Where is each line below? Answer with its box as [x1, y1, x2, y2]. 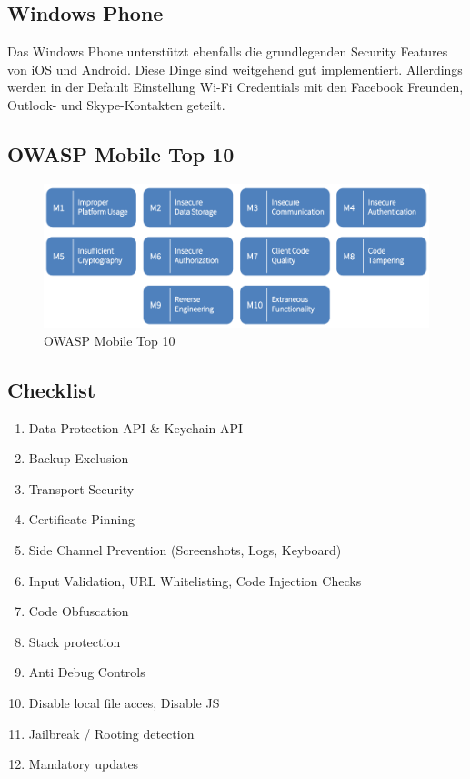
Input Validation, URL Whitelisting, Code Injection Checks [28, 571, 362, 590]
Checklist [7, 375, 96, 403]
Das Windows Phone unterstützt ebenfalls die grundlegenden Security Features [7, 42, 448, 61]
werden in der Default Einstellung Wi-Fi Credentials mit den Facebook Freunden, [7, 77, 464, 96]
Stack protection [28, 632, 121, 651]
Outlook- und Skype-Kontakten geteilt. [7, 95, 225, 114]
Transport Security [28, 479, 135, 498]
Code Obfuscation [28, 602, 129, 621]
